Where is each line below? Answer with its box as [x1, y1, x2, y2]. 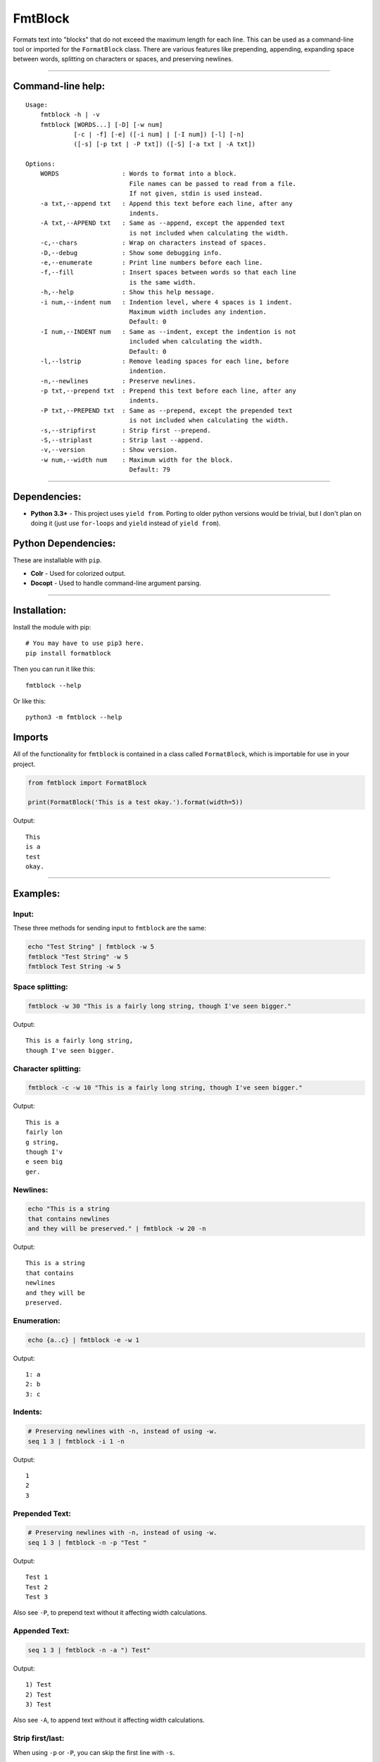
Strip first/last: [13, 1734, 65, 1744]
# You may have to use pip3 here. [25, 639, 144, 648]
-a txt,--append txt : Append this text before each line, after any [39, 199, 293, 207]
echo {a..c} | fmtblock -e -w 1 [27, 1336, 140, 1344]
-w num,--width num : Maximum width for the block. [39, 455, 234, 464]
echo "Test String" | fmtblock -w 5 [27, 943, 155, 951]
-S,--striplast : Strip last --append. [39, 436, 204, 444]
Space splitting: [13, 982, 68, 992]
